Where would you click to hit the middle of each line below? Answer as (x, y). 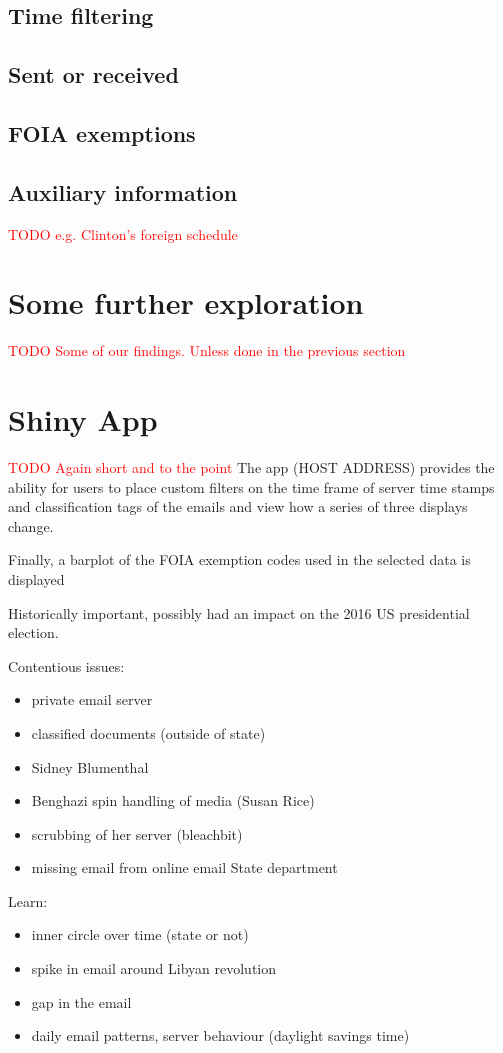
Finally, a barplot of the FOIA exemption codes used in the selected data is (239, 559)
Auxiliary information (123, 191)
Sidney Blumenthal (90, 766)
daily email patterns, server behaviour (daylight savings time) (220, 1035)
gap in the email (81, 1001)
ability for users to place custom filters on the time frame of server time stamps (251, 486)
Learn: (28, 900)
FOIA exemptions (102, 132)
